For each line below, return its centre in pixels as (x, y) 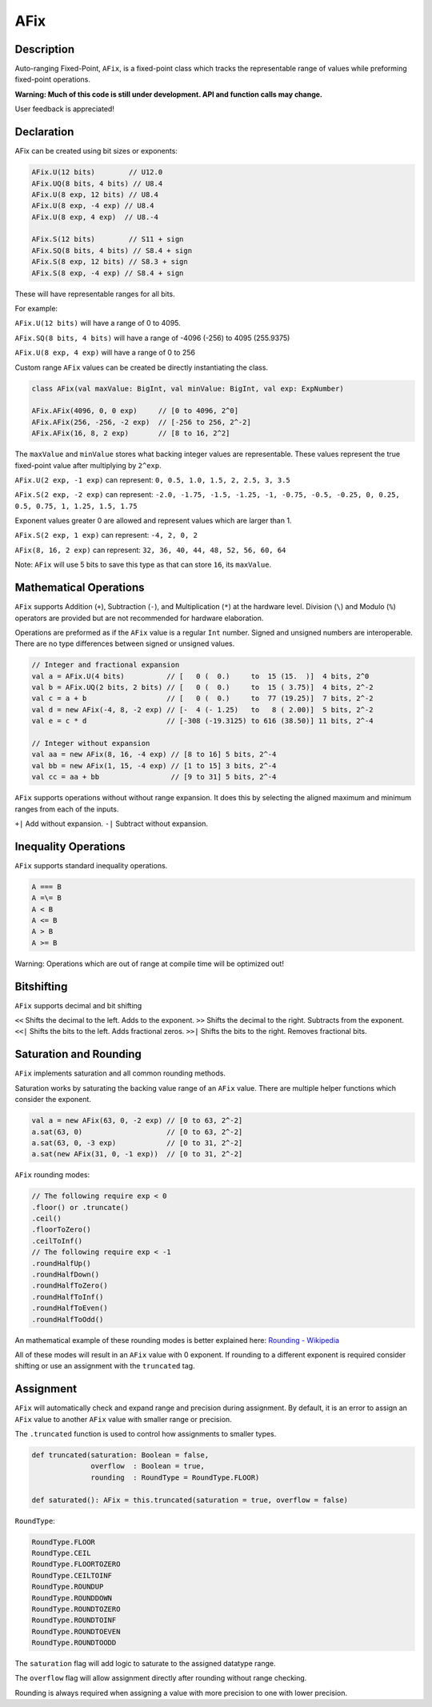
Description (45, 49)
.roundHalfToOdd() (68, 1319)
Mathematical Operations (80, 588)
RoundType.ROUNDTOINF (74, 1620)
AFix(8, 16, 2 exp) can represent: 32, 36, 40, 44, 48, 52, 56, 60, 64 (150, 550)
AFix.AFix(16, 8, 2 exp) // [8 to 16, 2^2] (131, 433)
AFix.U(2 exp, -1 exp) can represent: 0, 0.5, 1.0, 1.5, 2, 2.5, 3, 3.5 (153, 479)
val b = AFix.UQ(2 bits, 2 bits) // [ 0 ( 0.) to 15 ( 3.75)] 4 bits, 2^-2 (202, 687)
